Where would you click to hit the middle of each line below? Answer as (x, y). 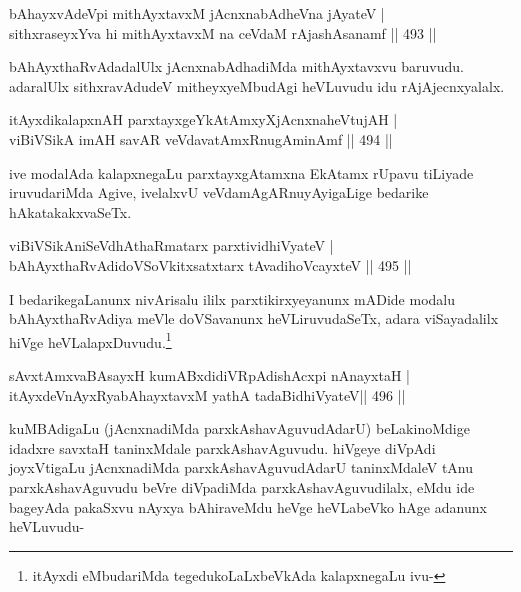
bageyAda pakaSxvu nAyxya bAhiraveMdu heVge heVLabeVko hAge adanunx (248, 506)
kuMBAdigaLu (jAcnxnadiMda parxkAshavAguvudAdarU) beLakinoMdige (239, 428)
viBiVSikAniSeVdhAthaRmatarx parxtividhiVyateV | (171, 245)
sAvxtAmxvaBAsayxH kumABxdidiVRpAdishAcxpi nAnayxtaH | (210, 374)
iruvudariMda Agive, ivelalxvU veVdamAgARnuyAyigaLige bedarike (219, 192)
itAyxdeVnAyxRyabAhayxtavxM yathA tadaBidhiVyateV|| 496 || (207, 394)
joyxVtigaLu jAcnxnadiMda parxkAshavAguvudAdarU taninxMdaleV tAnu (241, 467)
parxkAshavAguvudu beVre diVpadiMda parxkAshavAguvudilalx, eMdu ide (242, 486)
